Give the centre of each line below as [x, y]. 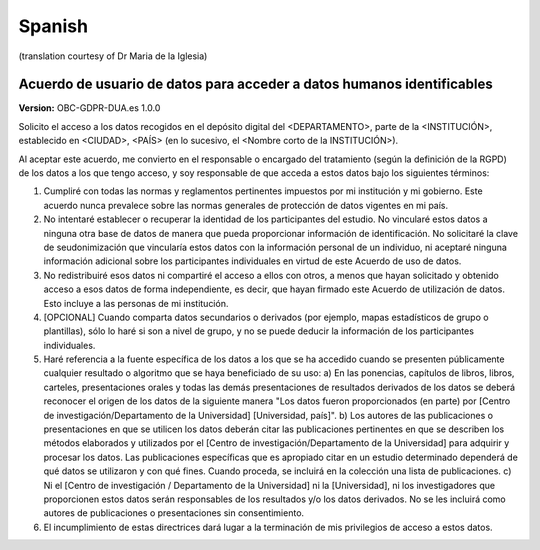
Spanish [53, 26]
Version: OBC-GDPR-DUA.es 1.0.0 [89, 108]
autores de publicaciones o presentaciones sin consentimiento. [174, 513]
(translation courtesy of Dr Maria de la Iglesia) [113, 56]
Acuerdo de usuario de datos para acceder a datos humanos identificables [256, 84]
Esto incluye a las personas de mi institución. [136, 303]
